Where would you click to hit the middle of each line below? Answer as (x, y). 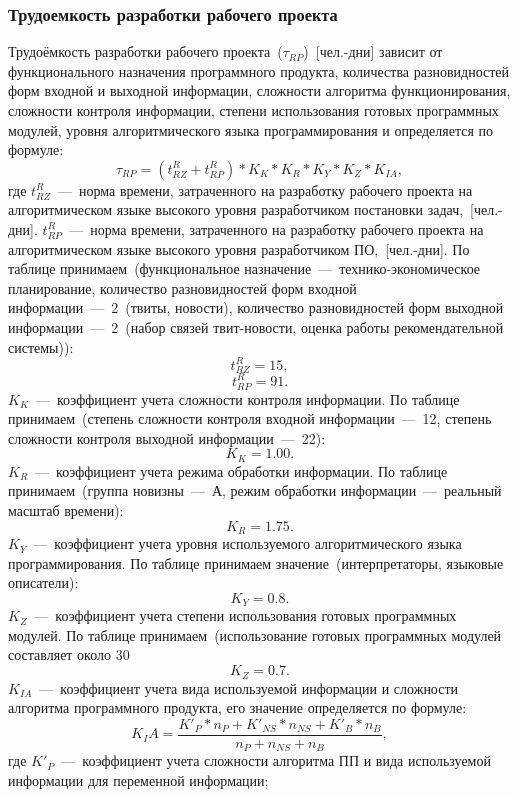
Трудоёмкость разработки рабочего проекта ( (145, 51)
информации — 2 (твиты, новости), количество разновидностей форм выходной (256, 307)
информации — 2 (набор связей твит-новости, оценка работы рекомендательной (256, 326)
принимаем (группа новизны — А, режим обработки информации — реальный (255, 490)
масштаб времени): (66, 510)
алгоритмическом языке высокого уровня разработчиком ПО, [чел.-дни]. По (239, 248)
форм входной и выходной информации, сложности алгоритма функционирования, (259, 90)
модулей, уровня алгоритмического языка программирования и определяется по (251, 129)
